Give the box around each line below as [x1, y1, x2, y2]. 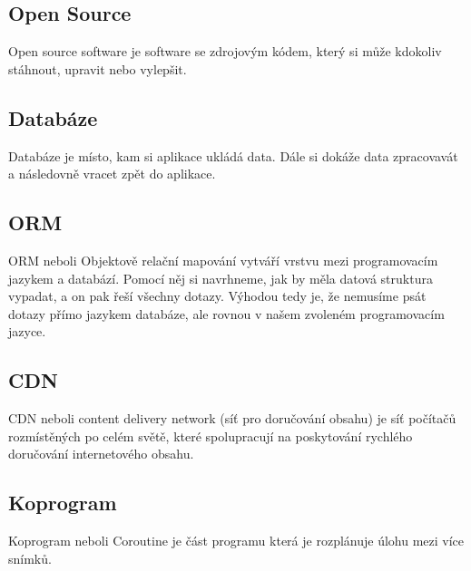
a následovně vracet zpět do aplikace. [8, 164, 216, 183]
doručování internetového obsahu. [8, 444, 194, 463]
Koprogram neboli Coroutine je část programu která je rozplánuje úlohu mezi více [8, 531, 465, 550]
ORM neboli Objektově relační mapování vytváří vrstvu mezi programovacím [8, 250, 438, 269]
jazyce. [8, 322, 46, 341]
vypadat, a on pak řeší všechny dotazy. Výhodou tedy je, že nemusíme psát [8, 286, 427, 305]
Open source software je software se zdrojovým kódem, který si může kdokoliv [8, 42, 442, 61]
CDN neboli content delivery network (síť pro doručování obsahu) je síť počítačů [8, 409, 456, 428]
